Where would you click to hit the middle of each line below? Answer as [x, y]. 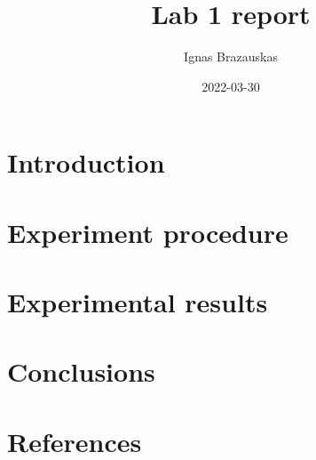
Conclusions [81, 371]
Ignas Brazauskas [231, 56]
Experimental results [138, 302]
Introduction [86, 162]
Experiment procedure [148, 232]
